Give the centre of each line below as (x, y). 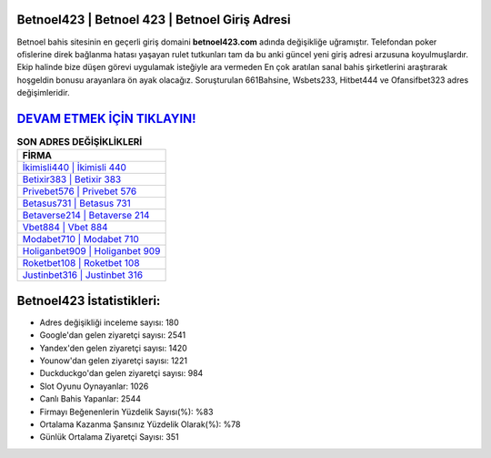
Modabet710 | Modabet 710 (81, 239)
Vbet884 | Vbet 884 (65, 228)
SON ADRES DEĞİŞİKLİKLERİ (80, 142)
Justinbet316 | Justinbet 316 (83, 275)
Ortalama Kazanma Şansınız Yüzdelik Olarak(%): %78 (140, 424)
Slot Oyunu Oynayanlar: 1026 (94, 386)
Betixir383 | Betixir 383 (72, 179)
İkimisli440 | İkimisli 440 (75, 168)
